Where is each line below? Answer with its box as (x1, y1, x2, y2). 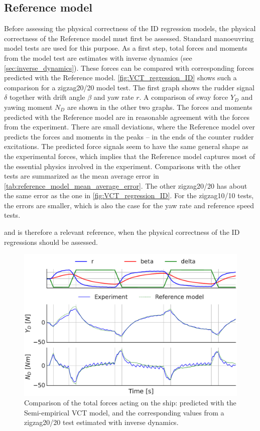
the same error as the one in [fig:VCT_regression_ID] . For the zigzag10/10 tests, (4, 190, 254, 201)
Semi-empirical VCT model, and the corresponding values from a (24, 407, 224, 417)
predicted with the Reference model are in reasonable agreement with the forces (4, 111, 249, 122)
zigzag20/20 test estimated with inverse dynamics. (24, 417, 179, 427)
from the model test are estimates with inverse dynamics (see (4, 52, 192, 63)
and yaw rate (93, 92, 134, 102)
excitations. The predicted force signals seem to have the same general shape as (4, 141, 248, 152)
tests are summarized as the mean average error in (4, 171, 159, 181)
